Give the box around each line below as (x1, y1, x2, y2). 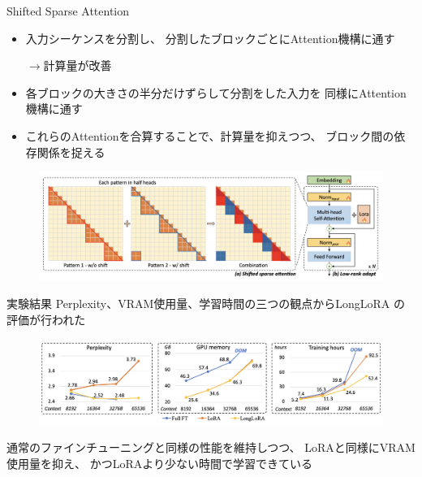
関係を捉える (37, 143, 105, 160)
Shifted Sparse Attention (6, 2, 130, 19)
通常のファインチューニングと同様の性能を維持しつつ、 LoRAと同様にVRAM (6, 439, 416, 456)
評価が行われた (6, 310, 86, 327)
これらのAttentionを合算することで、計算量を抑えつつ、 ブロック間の (25, 127, 394, 144)
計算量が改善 (43, 57, 112, 74)
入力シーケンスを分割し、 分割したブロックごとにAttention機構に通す (25, 29, 395, 46)
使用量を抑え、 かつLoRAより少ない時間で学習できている (6, 454, 312, 471)
